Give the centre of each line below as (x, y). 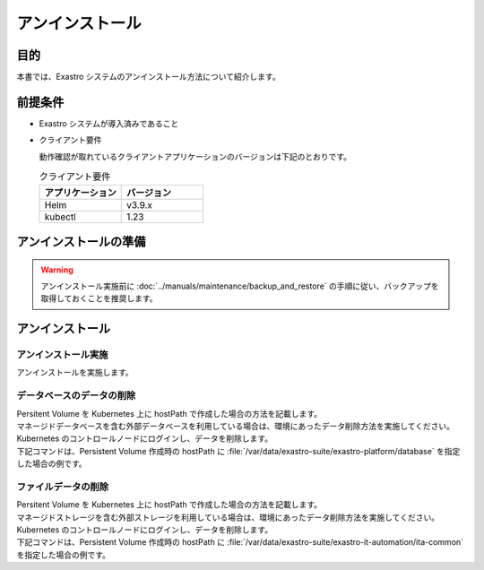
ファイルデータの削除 (63, 487)
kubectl (60, 217)
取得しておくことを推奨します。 (99, 298)
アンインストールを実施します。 (75, 373)
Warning (57, 270)
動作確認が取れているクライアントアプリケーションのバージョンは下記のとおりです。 (195, 156)
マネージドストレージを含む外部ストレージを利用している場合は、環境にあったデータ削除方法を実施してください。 (228, 517)
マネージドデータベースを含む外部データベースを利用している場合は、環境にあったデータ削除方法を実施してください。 (236, 426)
